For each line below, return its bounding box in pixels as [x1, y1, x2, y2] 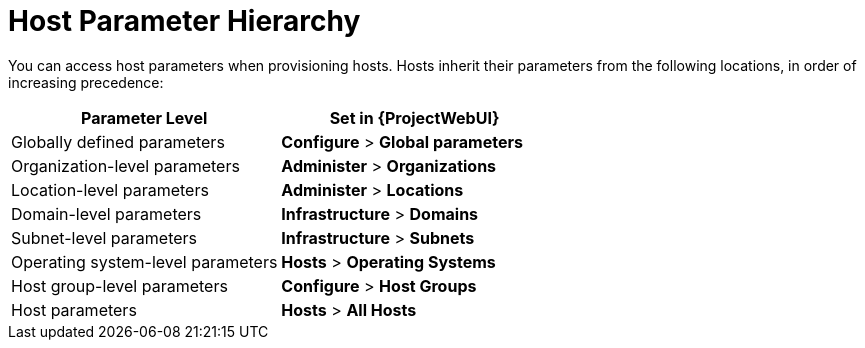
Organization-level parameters [11, 155, 240, 176]
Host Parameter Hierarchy [8, 4, 361, 38]
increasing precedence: [8, 73, 164, 91]
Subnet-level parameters [11, 227, 198, 248]
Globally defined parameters [11, 131, 225, 152]
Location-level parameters [11, 179, 209, 200]
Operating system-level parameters [11, 251, 278, 272]
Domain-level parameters [11, 203, 202, 224]
